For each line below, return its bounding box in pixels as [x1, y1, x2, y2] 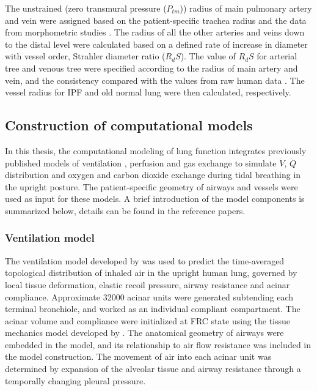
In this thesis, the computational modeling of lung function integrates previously [5, 144, 307, 157]
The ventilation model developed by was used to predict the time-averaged [5, 254, 285, 267]
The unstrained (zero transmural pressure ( [5, 2, 167, 14]
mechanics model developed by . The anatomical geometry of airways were [5, 326, 284, 339]
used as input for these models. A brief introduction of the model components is [5, 192, 305, 205]
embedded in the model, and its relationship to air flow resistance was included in [5, 338, 312, 351]
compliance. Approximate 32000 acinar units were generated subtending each [5, 290, 294, 303]
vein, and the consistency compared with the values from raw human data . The [5, 73, 305, 86]
